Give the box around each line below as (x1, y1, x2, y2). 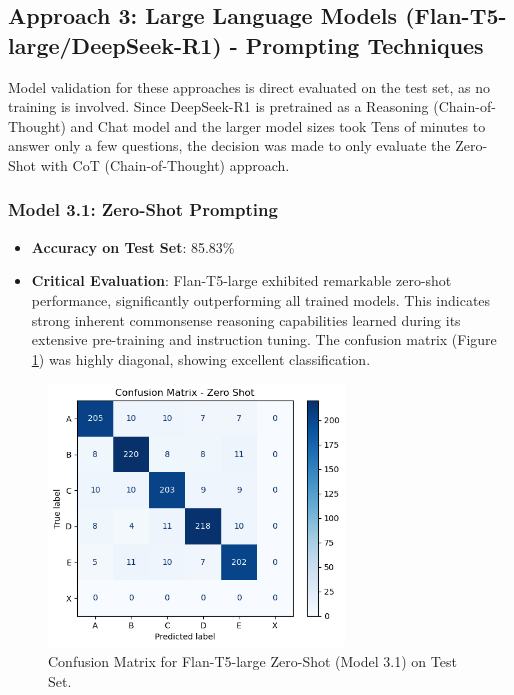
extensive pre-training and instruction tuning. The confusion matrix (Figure (31, 329, 497, 350)
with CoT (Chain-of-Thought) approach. (40, 154, 290, 175)
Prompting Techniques (245, 29, 484, 60)
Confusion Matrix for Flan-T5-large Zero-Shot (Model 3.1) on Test (48, 651, 457, 672)
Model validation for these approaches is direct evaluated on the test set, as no (8, 76, 490, 97)
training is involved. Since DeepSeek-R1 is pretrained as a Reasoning (8, 96, 429, 117)
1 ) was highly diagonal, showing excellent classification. (31, 348, 371, 369)
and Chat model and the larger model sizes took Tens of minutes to (70, 115, 486, 136)
